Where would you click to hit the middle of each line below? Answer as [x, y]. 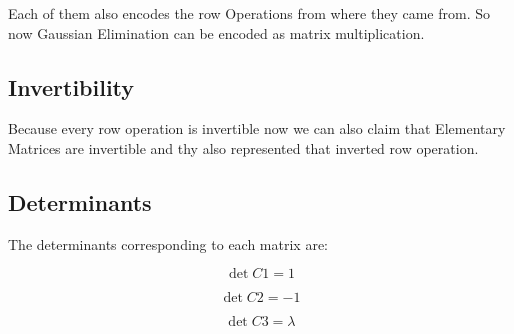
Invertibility [71, 86]
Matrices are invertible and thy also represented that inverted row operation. [243, 147]
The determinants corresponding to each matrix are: [168, 243]
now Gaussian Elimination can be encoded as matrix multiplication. [216, 32]
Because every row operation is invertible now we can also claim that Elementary [257, 128]
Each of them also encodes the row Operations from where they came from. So [249, 13]
